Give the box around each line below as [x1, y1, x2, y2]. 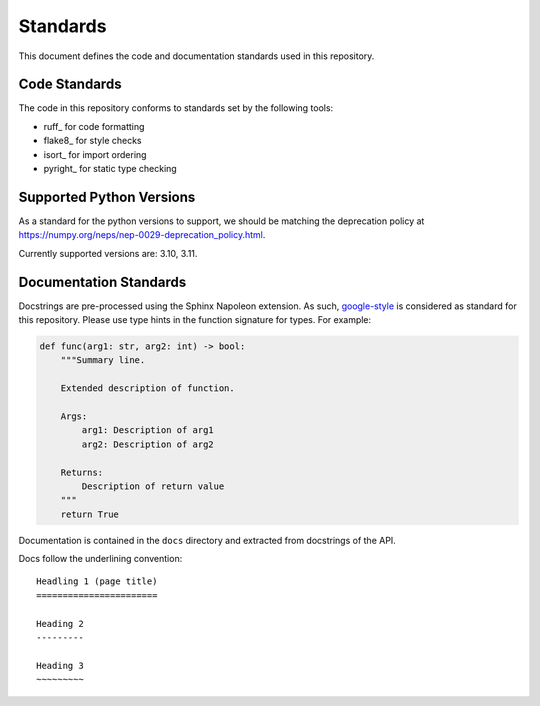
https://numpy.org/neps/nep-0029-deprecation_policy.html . [18, 229, 266, 241]
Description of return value [81, 480, 225, 492]
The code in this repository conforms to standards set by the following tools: [18, 102, 334, 114]
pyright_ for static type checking [43, 163, 177, 175]
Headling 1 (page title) [36, 576, 158, 587]
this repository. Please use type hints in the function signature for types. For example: [18, 314, 372, 325]
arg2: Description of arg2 [81, 438, 214, 450]
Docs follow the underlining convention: [18, 553, 183, 565]
